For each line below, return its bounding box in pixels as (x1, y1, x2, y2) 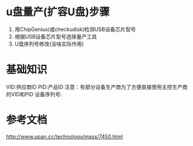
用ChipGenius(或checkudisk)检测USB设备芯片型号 (14, 26, 136, 33)
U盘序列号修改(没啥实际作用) (14, 40, 84, 47)
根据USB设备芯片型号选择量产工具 (14, 33, 98, 40)
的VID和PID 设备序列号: (6, 91, 63, 98)
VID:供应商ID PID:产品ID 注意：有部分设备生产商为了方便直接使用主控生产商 (6, 83, 188, 91)
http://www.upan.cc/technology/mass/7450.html (6, 133, 123, 140)
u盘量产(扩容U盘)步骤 (6, 5, 110, 19)
